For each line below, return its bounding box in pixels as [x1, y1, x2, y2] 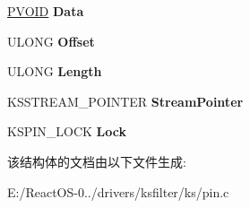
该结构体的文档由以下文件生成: [7, 152, 186, 170]
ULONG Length [7, 62, 102, 81]
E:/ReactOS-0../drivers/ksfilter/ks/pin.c [7, 182, 229, 201]
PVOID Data [7, 2, 84, 20]
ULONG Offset [7, 31, 95, 50]
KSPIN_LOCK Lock [7, 122, 126, 141]
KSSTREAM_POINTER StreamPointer [7, 91, 244, 110]
